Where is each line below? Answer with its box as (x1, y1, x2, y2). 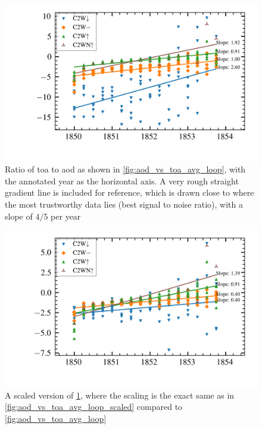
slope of (5, 209, 33, 222)
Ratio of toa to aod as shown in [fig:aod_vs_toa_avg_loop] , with (5, 163, 246, 175)
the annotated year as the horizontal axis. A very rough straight (5, 174, 239, 187)
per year (51, 209, 81, 222)
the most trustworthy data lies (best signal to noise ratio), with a (5, 198, 243, 211)
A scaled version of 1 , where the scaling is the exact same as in (5, 388, 235, 401)
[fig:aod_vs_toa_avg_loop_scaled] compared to (5, 400, 183, 413)
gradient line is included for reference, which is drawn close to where (5, 186, 254, 199)
